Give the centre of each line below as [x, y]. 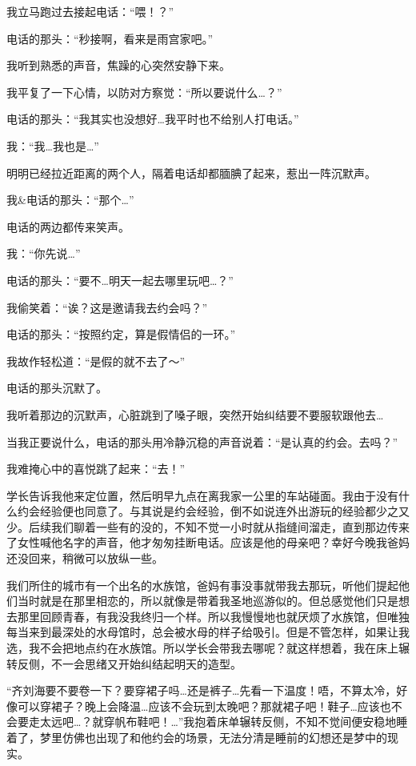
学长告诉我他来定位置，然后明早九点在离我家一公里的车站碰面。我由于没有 [202, 495]
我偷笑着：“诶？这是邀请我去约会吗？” [107, 307]
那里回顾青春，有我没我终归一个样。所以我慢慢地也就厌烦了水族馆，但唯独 [213, 616]
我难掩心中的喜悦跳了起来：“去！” [96, 469]
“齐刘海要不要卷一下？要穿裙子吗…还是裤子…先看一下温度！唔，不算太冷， [202, 690]
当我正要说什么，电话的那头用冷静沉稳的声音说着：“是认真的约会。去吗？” [202, 441]
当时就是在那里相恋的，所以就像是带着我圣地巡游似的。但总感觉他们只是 [208, 601]
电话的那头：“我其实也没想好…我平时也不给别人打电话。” [153, 119]
